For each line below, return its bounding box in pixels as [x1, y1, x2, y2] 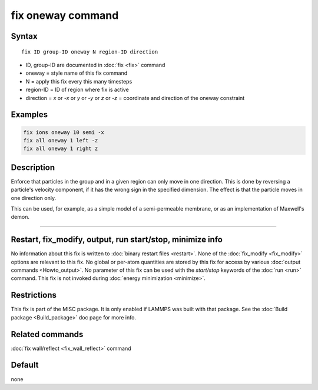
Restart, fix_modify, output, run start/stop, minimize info [11, 235, 223, 245]
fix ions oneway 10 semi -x [23, 129, 104, 135]
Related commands [11, 329, 84, 339]
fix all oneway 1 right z [23, 145, 98, 152]
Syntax [11, 31, 38, 41]
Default [11, 360, 39, 370]
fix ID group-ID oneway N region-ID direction [21, 48, 158, 55]
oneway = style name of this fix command [25, 69, 128, 76]
